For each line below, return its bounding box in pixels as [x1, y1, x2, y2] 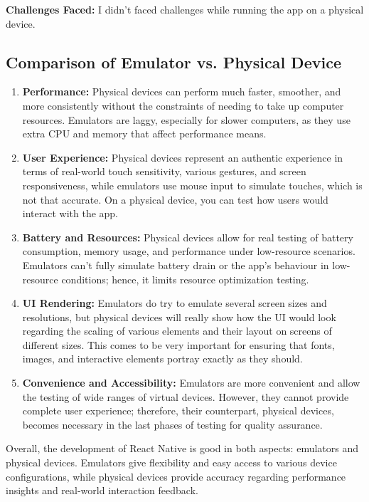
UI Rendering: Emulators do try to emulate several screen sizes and [22, 296, 327, 310]
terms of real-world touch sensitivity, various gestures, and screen [22, 164, 306, 179]
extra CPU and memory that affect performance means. [22, 126, 267, 141]
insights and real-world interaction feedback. [6, 483, 198, 498]
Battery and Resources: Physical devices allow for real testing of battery [22, 229, 353, 244]
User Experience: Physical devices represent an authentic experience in [22, 150, 343, 164]
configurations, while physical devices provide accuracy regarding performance [6, 469, 346, 483]
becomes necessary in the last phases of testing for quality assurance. [22, 417, 323, 432]
